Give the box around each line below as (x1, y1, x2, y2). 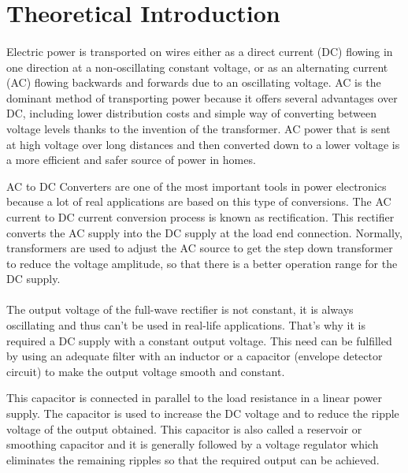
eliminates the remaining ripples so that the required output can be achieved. (6, 451, 380, 467)
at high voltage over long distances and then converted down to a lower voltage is (6, 136, 400, 152)
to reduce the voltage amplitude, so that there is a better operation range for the (6, 255, 398, 271)
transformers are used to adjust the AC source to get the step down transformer (6, 240, 393, 256)
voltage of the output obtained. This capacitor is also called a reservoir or (6, 420, 362, 437)
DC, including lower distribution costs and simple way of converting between (6, 105, 377, 121)
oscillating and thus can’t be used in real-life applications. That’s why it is (6, 317, 365, 333)
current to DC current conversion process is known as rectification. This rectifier (6, 208, 395, 225)
